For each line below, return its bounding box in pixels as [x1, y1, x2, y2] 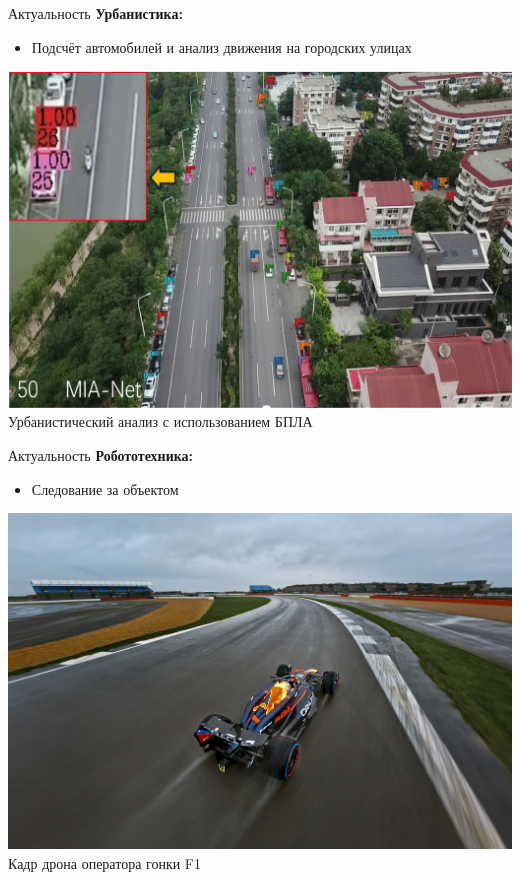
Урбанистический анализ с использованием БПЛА [8, 411, 313, 432]
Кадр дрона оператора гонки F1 [8, 852, 201, 873]
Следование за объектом [31, 478, 179, 499]
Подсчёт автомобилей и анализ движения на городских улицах [31, 36, 412, 57]
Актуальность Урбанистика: [8, 3, 183, 23]
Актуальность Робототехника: [8, 445, 194, 466]
